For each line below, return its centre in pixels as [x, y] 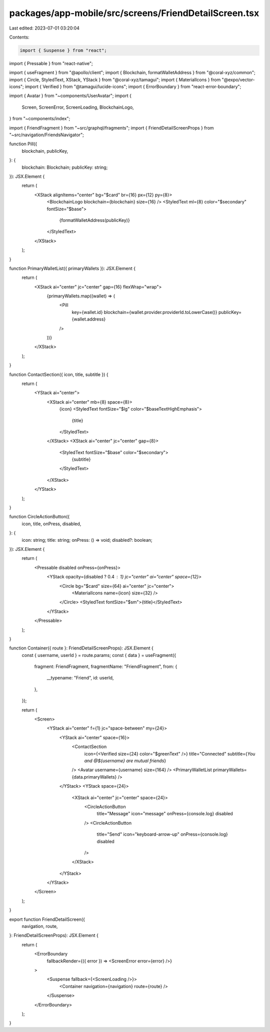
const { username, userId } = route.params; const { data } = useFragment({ [99, 655]
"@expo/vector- [238, 80]
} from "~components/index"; [40, 119]
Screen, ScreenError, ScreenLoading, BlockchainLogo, [78, 107]
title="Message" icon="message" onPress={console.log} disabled [165, 814]
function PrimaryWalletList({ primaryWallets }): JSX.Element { [72, 268]
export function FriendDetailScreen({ [47, 919]
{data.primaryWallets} [94, 777]
